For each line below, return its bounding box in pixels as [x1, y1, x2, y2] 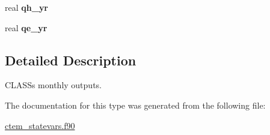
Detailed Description [5, 50, 137, 69]
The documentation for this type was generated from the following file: [5, 98, 266, 111]
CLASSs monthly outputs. [5, 79, 102, 91]
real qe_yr [5, 21, 48, 34]
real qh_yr [5, 1, 49, 13]
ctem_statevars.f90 [5, 119, 75, 131]
